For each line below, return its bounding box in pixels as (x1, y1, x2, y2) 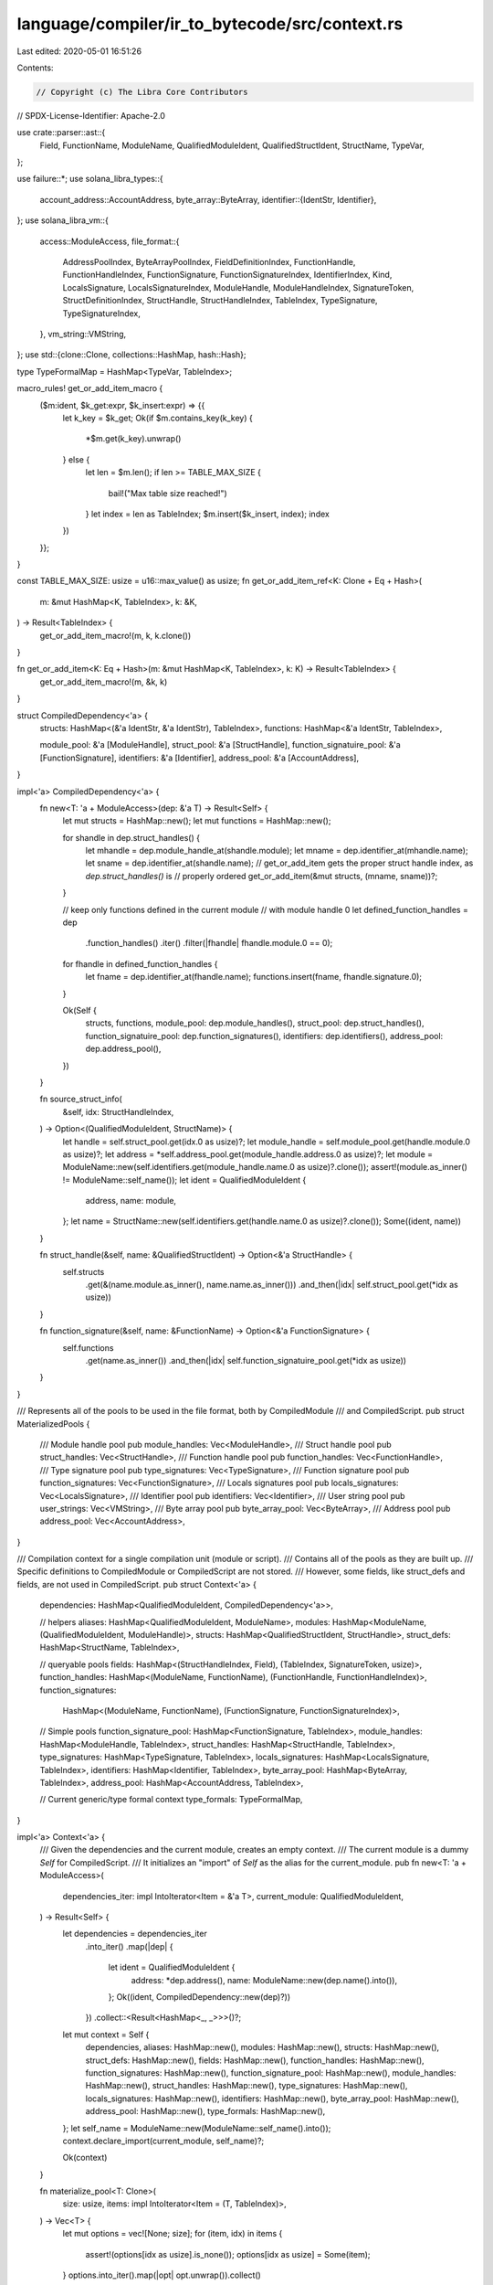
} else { (62, 453, 90, 465)
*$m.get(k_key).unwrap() (85, 433, 182, 444)
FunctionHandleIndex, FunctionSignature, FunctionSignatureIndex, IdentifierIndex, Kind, (62, 270, 393, 281)
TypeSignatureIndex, (62, 307, 142, 319)
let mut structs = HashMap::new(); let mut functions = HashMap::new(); (62, 815, 331, 826)
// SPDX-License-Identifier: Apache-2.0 (16, 110, 166, 121)
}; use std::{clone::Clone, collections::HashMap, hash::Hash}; (16, 349, 246, 360)
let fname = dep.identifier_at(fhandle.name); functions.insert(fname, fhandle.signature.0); (85, 972, 423, 983)
